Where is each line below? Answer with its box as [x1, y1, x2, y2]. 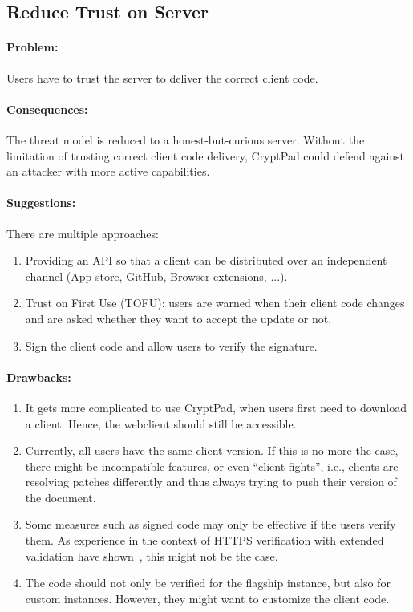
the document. [25, 488, 96, 505]
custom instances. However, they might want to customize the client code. [25, 590, 390, 606]
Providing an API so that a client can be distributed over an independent [25, 252, 387, 269]
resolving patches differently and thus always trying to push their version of [25, 473, 397, 490]
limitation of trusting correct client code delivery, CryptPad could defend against [6, 147, 405, 164]
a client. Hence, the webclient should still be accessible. [25, 415, 297, 432]
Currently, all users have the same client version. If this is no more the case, [25, 442, 399, 459]
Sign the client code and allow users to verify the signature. [25, 337, 318, 354]
